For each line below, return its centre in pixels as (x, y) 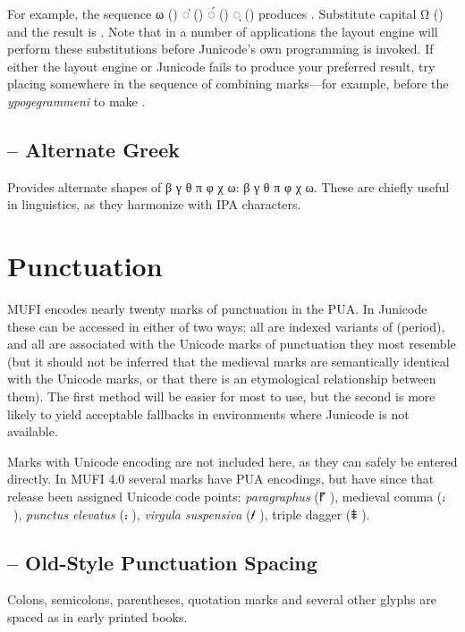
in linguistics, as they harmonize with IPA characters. (154, 204)
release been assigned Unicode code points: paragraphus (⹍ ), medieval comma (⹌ (227, 497)
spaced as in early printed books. (97, 617)
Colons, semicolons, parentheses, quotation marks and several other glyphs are (222, 599)
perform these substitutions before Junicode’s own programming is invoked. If (220, 49)
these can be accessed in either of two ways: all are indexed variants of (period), (226, 326)
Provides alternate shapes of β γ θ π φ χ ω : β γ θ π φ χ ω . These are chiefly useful (228, 186)
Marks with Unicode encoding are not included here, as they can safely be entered (232, 461)
